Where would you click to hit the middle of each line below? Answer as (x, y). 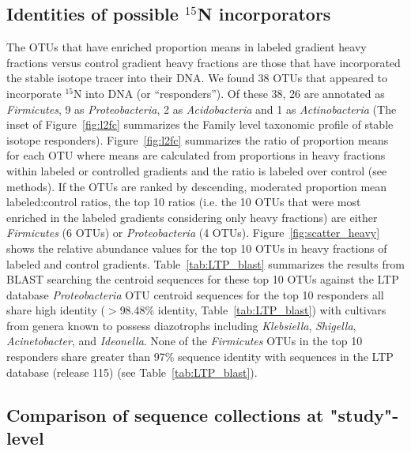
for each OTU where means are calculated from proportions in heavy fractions (196, 155)
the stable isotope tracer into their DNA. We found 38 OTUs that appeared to (197, 78)
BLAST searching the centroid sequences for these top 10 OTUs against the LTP (203, 279)
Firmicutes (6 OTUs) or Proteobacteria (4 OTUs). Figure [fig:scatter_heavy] (193, 233)
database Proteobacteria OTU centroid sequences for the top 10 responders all (195, 294)
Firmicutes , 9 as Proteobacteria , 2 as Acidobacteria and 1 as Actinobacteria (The (202, 109)
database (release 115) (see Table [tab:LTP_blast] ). (132, 372)
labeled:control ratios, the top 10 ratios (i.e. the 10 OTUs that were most (184, 202)
